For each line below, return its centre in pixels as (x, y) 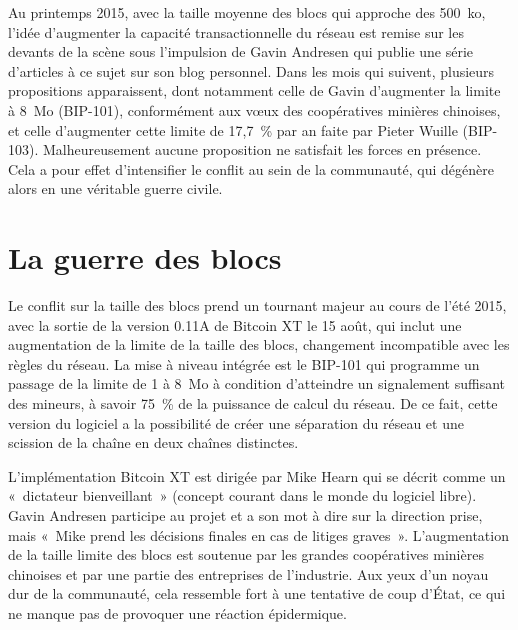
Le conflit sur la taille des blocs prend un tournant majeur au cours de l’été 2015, (257, 305)
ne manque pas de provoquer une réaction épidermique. (177, 612)
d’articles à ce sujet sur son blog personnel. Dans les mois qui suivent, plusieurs (251, 70)
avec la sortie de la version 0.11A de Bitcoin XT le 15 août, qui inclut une (235, 324)
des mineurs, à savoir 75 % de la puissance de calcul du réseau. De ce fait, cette (253, 403)
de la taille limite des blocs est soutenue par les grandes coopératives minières (246, 554)
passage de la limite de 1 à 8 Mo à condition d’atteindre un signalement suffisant (257, 383)
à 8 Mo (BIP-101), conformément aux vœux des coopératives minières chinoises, (254, 109)
